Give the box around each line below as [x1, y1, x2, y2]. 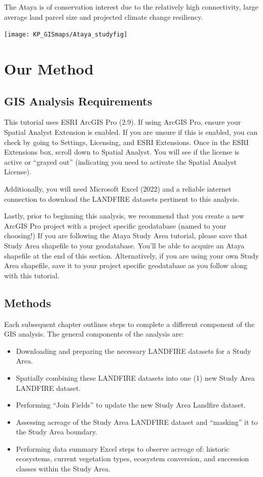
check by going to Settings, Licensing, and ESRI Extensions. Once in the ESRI [4, 136, 249, 147]
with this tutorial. [4, 270, 60, 280]
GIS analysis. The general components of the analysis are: [4, 328, 184, 339]
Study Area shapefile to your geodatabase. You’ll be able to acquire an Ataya [4, 240, 245, 250]
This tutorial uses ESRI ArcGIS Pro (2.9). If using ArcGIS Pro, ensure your [4, 117, 241, 127]
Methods [4, 295, 51, 310]
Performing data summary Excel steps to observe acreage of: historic [16, 443, 230, 454]
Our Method [4, 58, 94, 79]
